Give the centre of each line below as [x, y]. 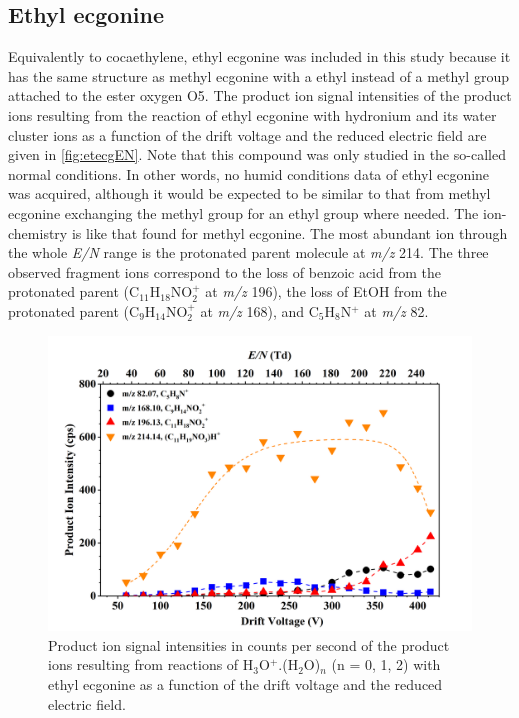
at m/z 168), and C [259, 310]
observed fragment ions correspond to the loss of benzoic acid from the [225, 271]
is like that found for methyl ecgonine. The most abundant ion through [289, 232]
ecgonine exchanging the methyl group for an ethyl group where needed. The [243, 212]
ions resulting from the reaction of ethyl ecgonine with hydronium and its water [252, 114]
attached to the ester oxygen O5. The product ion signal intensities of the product [260, 95]
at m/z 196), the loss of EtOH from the [326, 291]
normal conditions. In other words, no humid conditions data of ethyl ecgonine [249, 173]
